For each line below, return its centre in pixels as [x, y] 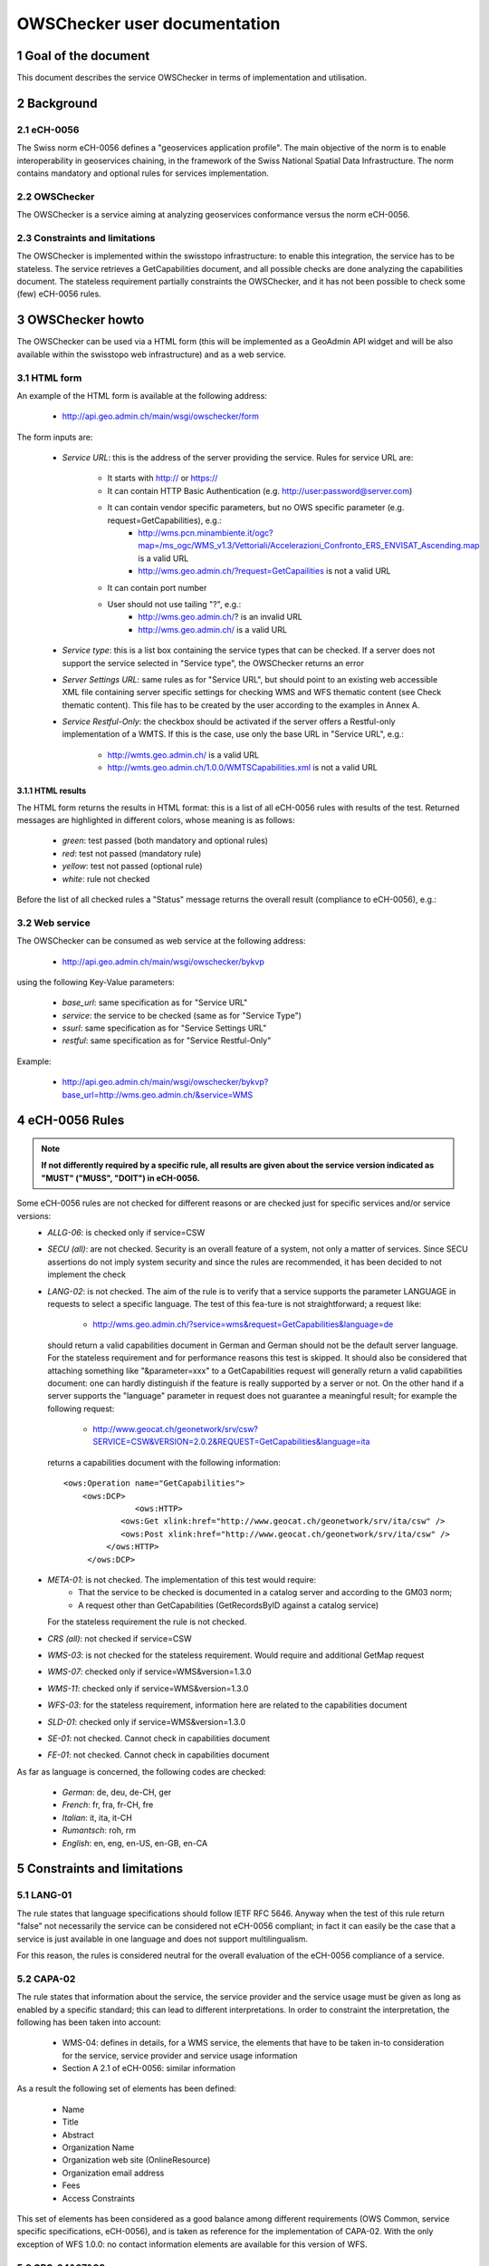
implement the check [87, 1274]
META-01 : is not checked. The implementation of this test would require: [182, 1580]
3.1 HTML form [49, 378]
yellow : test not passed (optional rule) [132, 867]
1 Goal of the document [83, 56]
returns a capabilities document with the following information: [164, 1462]
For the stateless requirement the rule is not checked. [147, 1622]
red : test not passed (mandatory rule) [132, 853]
